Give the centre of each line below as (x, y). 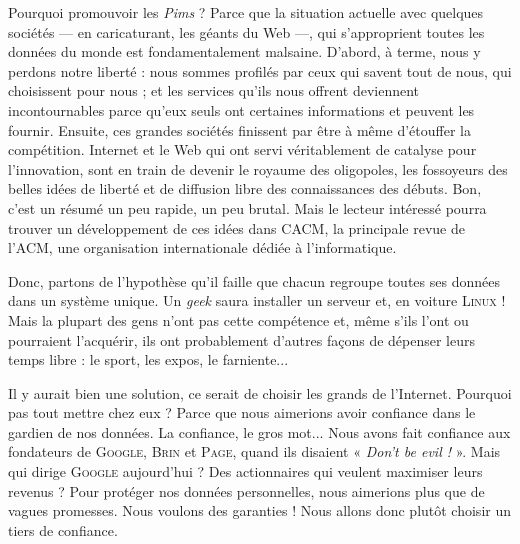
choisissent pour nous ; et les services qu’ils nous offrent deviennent (214, 90)
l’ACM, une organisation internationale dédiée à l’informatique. (202, 247)
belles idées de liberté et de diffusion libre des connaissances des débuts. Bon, (245, 188)
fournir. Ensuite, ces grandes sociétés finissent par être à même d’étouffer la (239, 129)
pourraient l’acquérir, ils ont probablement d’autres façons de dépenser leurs (242, 339)
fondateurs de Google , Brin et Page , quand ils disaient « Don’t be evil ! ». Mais (254, 451)
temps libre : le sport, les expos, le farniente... (148, 359)
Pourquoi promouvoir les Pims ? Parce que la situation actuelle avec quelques (246, 12)
